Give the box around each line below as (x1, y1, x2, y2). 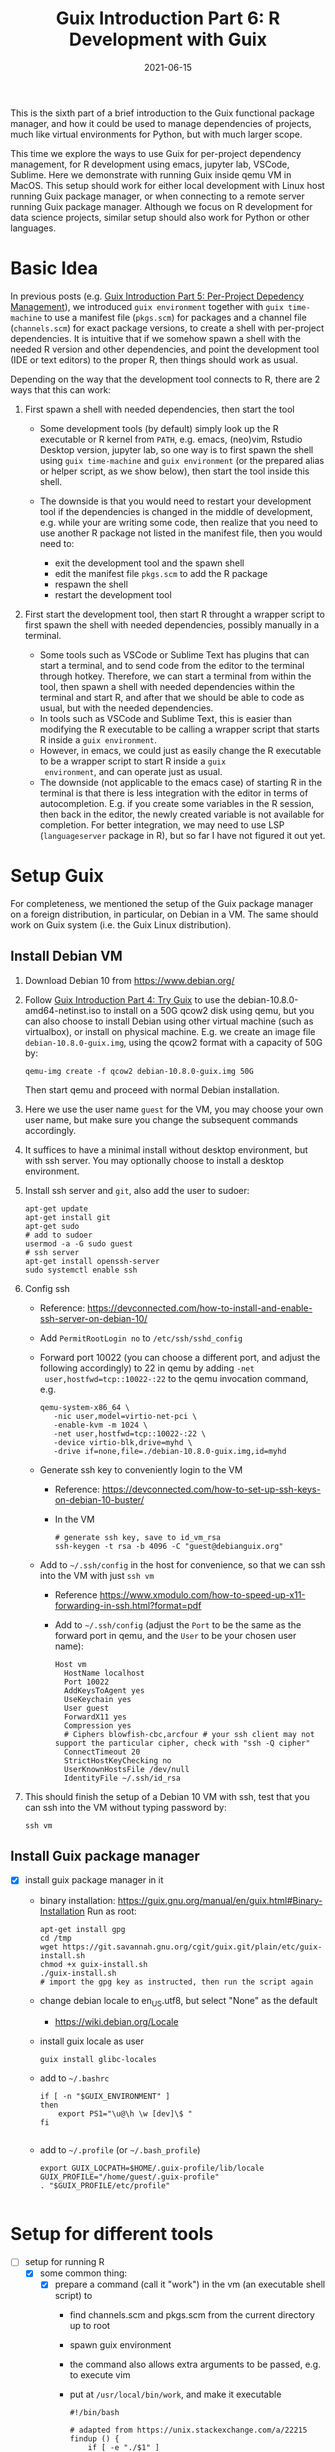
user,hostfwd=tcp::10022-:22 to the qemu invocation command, (44, 1372, 309, 1384)
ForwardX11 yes (63, 1712, 127, 1722)
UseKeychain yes (63, 1694, 132, 1704)
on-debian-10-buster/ (54, 1493, 145, 1506)
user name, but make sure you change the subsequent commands (24, 1113, 298, 1126)
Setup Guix (10, 865, 105, 887)
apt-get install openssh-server (24, 1256, 160, 1266)
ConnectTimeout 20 (63, 1747, 141, 1757)
